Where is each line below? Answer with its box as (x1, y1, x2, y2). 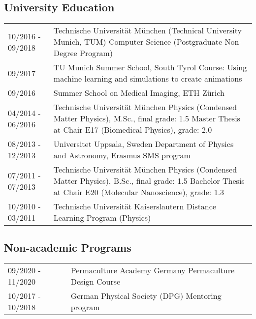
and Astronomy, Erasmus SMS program (53, 149, 191, 161)
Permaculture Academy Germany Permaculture (70, 264, 235, 276)
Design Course (70, 276, 121, 288)
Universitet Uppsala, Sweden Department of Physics (53, 138, 234, 150)
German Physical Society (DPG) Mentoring (70, 290, 222, 302)
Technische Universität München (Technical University (53, 25, 242, 36)
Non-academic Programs (4, 239, 131, 255)
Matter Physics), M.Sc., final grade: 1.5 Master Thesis (53, 113, 240, 124)
